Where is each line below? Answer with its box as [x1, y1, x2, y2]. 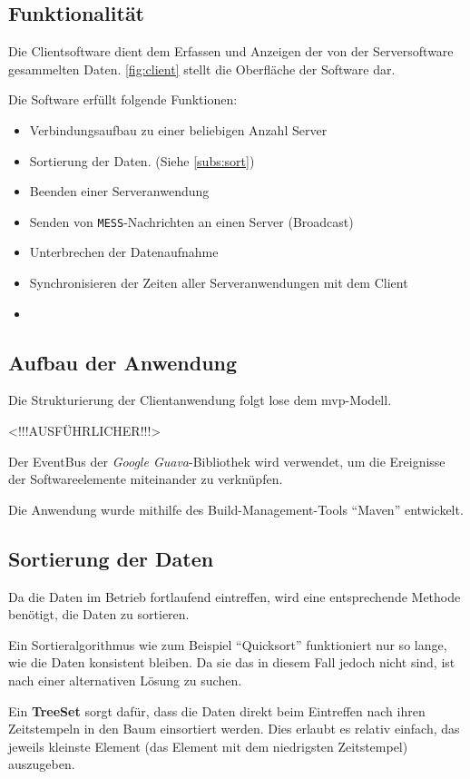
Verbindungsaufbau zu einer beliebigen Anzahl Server [29, 120, 328, 139]
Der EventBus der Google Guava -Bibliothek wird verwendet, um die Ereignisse [8, 451, 446, 470]
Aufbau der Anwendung [8, 348, 238, 376]
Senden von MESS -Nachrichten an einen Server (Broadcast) [29, 212, 354, 231]
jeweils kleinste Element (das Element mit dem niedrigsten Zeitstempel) [8, 736, 408, 755]
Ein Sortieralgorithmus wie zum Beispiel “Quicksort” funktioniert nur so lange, [8, 635, 447, 654]
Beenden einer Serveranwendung [29, 182, 210, 201]
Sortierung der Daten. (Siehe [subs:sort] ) [29, 151, 255, 170]
